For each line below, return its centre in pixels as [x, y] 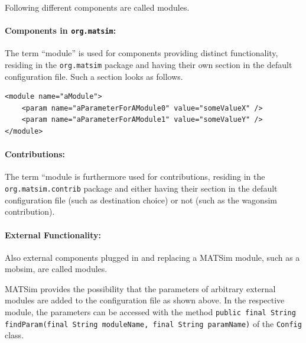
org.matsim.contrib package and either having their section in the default [141, 188]
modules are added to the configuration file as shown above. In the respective [145, 300]
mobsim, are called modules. [56, 269]
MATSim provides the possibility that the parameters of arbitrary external [140, 288]
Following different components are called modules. [97, 7]
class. [14, 335]
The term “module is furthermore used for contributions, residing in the [135, 177]
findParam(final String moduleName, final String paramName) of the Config [153, 323]
